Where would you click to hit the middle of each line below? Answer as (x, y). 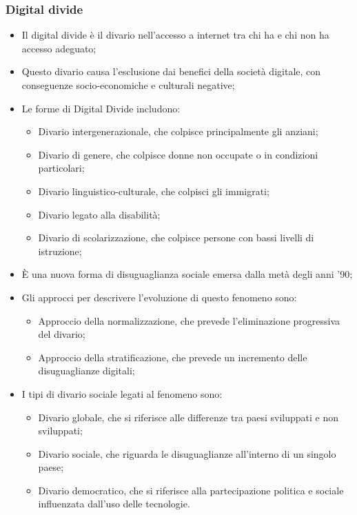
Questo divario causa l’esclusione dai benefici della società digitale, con (171, 71)
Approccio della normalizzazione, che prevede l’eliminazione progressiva (189, 320)
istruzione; (60, 251)
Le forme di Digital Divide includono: (101, 108)
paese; (51, 467)
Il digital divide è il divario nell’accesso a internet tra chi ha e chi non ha (175, 35)
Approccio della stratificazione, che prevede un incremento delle (173, 357)
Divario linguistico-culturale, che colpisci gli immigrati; (154, 191)
